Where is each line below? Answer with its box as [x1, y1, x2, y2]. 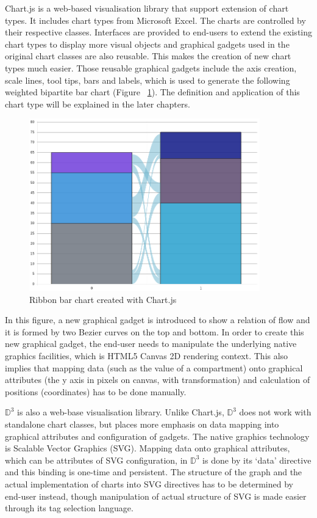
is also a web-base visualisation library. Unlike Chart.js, [17, 406, 224, 418]
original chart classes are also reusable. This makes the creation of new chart [5, 49, 291, 62]
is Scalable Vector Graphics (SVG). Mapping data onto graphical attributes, [5, 442, 290, 454]
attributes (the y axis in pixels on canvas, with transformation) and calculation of [5, 373, 310, 386]
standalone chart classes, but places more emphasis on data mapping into [5, 417, 279, 430]
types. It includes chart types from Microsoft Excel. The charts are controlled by [5, 13, 306, 26]
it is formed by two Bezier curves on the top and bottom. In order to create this [5, 325, 304, 338]
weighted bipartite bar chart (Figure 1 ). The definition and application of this [5, 86, 300, 98]
